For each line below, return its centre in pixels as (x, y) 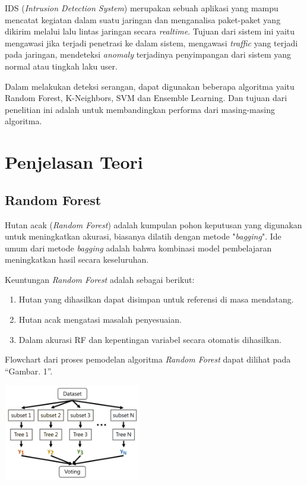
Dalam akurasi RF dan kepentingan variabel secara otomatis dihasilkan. (150, 339)
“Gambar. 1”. (29, 371)
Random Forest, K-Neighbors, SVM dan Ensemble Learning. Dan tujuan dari (146, 98)
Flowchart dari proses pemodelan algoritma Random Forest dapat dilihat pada (148, 359)
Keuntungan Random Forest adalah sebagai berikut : (100, 279)
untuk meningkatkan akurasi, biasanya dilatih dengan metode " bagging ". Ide (143, 236)
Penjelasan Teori (74, 162)
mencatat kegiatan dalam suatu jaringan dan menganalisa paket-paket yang (143, 19)
